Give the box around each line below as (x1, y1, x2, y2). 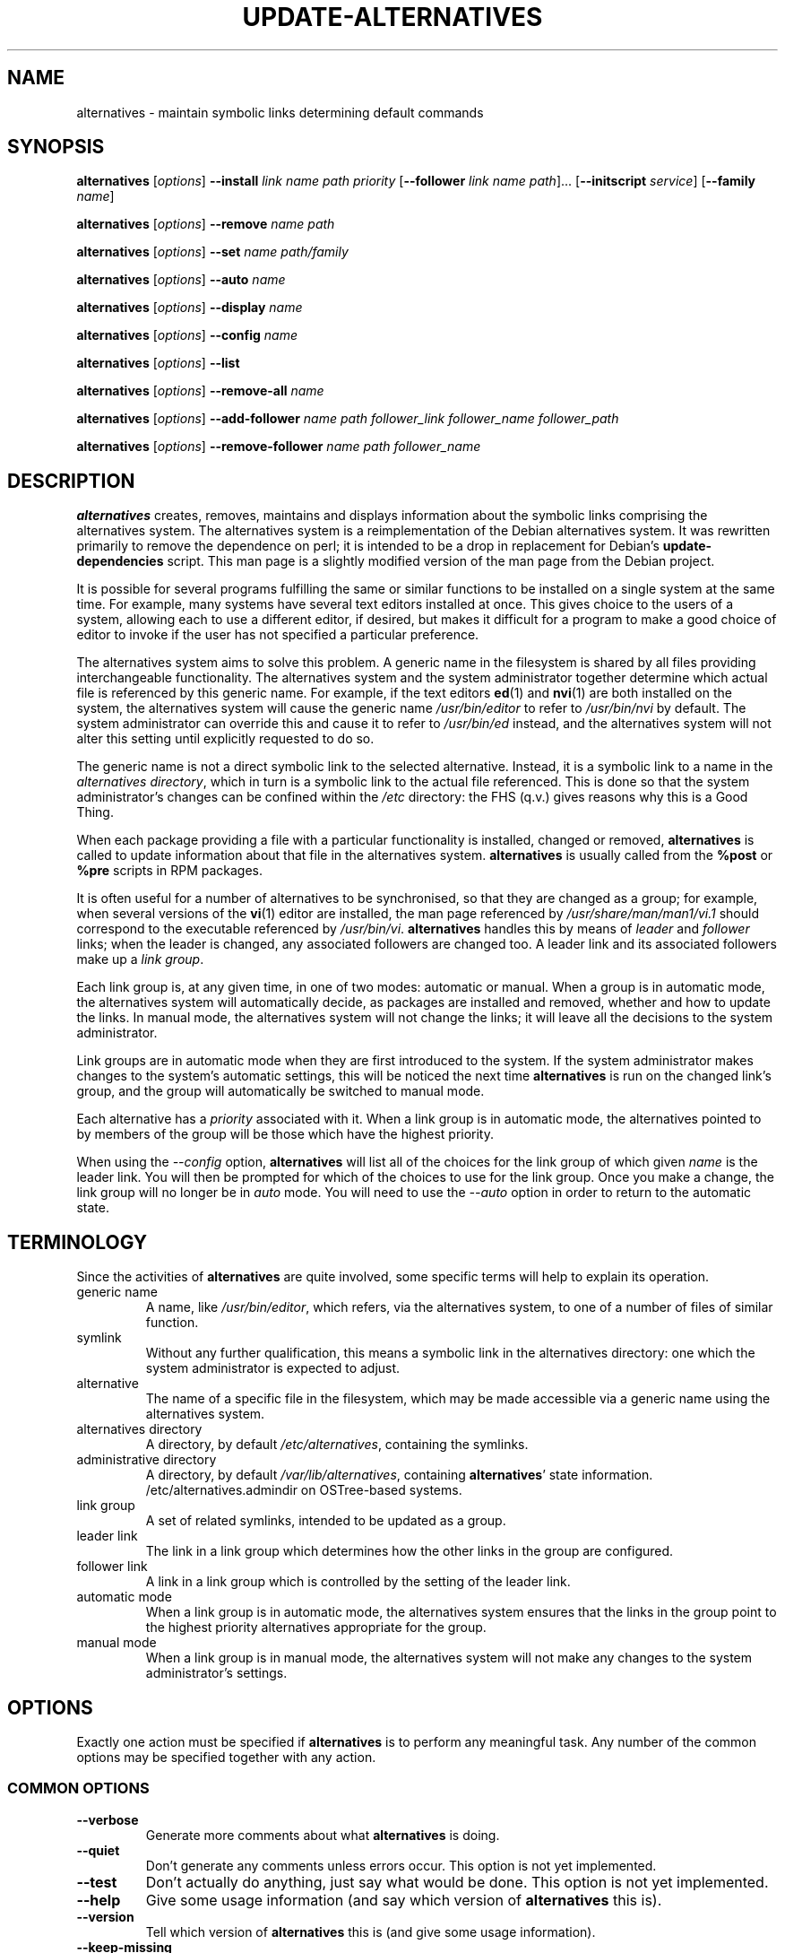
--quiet (76, 1842, 120, 1858)
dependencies (76, 553, 164, 569)
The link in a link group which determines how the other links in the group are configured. (145, 1543, 674, 1559)
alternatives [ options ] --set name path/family (76, 244, 349, 260)
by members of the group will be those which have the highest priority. (76, 1126, 495, 1142)
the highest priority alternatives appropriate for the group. (145, 1619, 487, 1636)
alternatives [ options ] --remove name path (76, 216, 335, 232)
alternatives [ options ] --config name (76, 327, 298, 343)
